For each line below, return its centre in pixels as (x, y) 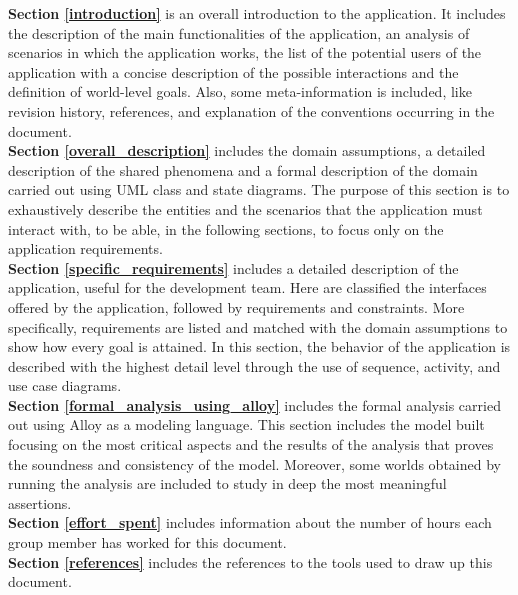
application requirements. (85, 248)
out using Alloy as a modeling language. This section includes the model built (246, 424)
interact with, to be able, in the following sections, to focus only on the (226, 228)
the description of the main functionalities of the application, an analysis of (239, 32)
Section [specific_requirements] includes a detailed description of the (233, 267)
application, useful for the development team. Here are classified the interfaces (247, 287)
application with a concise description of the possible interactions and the (233, 71)
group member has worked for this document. (147, 542)
